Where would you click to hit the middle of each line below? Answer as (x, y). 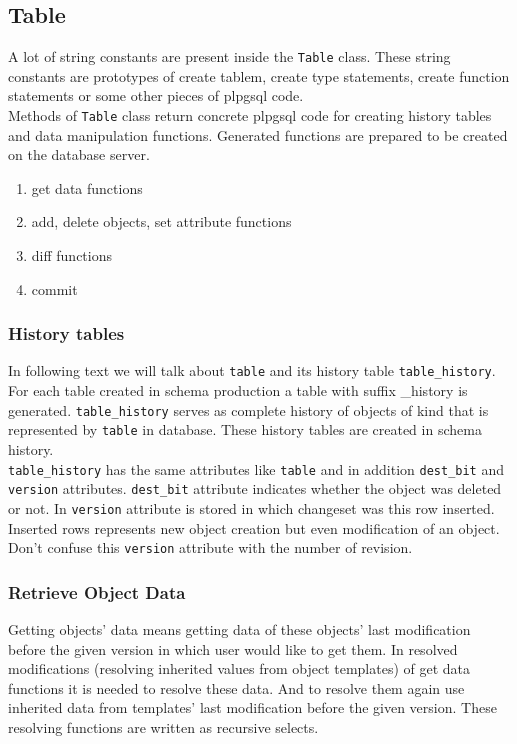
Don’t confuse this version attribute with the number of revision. (210, 547)
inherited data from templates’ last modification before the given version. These (252, 707)
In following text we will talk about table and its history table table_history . (252, 370)
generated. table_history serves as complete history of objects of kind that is (248, 409)
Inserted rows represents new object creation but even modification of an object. (254, 527)
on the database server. (79, 154)
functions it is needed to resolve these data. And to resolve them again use (236, 687)
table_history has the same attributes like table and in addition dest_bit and (256, 468)
